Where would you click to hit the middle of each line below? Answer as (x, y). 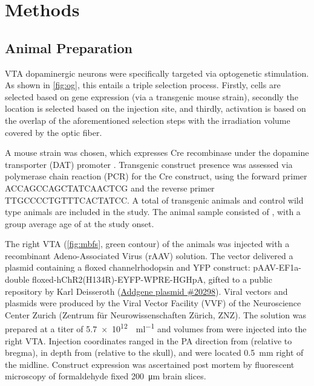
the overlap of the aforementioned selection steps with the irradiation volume (148, 120)
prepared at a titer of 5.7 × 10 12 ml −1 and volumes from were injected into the (156, 328)
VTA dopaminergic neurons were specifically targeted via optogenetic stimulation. (157, 73)
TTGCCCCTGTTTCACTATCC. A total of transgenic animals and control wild (154, 200)
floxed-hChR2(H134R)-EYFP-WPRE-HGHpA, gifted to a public (152, 279)
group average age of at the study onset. (80, 223)
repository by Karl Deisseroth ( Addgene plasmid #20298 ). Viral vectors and (146, 291)
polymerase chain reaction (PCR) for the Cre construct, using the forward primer (156, 176)
